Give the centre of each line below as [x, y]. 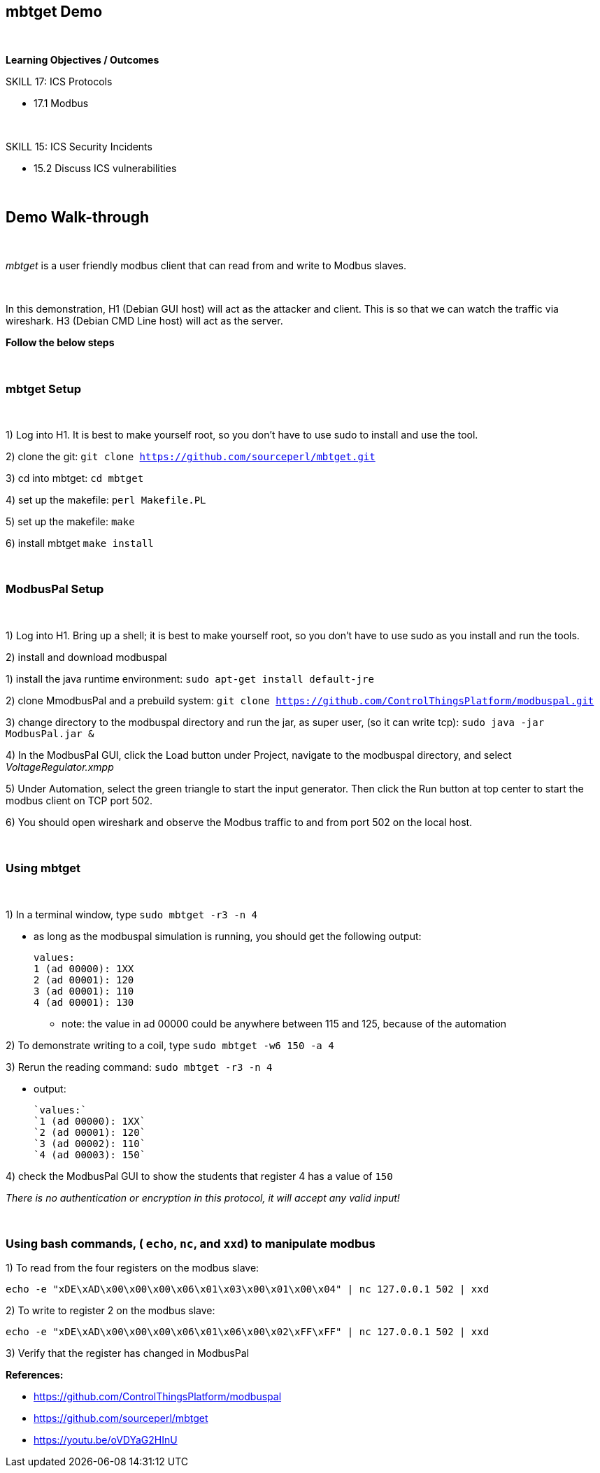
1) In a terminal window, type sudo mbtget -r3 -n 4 [131, 914]
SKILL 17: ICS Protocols [59, 82]
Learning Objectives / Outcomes [83, 60]
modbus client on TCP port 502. [79, 800]
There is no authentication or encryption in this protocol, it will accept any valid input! [203, 1197]
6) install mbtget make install [80, 543]
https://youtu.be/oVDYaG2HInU [106, 1440]
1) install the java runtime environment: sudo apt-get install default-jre [190, 678]
